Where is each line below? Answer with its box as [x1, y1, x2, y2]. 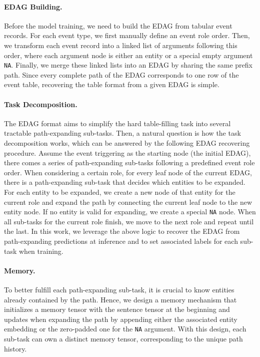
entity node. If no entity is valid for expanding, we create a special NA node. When [4, 206, 256, 217]
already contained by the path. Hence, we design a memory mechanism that [4, 294, 237, 304]
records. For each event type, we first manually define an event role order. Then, [4, 30, 250, 41]
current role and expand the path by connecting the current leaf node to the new [4, 196, 252, 207]
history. [4, 343, 27, 353]
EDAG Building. [4, 1, 62, 12]
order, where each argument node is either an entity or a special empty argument [4, 50, 253, 60]
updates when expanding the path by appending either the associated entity [4, 313, 237, 324]
